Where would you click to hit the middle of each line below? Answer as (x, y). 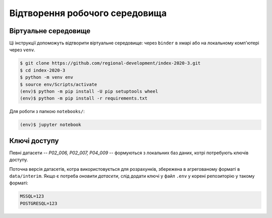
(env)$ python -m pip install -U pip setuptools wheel (89, 91)
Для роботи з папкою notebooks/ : (47, 112)
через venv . (22, 50)
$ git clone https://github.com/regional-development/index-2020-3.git (110, 63)
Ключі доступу (34, 141)
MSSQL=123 (32, 196)
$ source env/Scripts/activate (59, 84)
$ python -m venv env (47, 77)
